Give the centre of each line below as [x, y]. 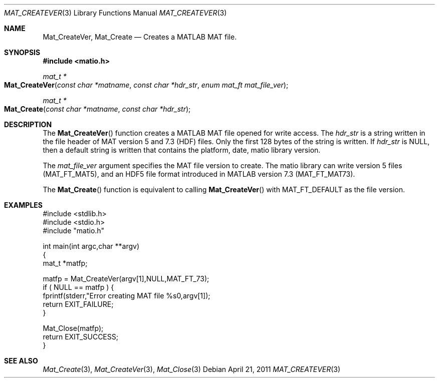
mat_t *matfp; [65, 263]
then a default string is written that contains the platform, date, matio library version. [182, 150]
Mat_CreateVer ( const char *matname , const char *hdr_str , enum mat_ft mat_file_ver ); [146, 85]
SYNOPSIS [22, 52]
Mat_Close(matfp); [73, 328]
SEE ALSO [21, 361]
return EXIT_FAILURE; [78, 304]
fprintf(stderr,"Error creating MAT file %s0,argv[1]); [127, 296]
